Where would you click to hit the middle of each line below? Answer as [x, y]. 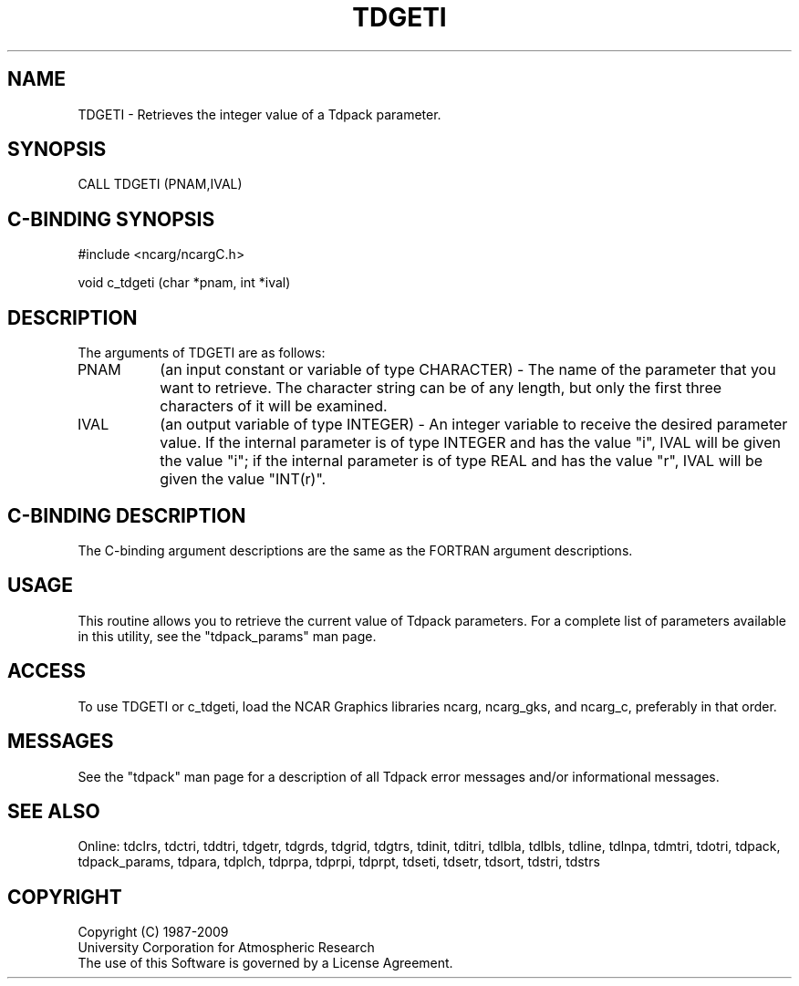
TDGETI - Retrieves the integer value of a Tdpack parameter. [259, 114]
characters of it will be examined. [274, 406]
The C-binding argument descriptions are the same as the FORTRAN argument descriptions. [355, 550]
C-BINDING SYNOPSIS [111, 219]
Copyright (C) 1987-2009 [153, 932]
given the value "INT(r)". [243, 479]
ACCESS [47, 671]
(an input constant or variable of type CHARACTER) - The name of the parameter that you [468, 370]
